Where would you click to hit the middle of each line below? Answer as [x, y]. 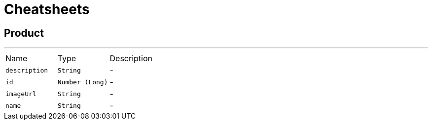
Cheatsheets [47, 9]
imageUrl [21, 94]
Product [24, 33]
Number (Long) [83, 82]
